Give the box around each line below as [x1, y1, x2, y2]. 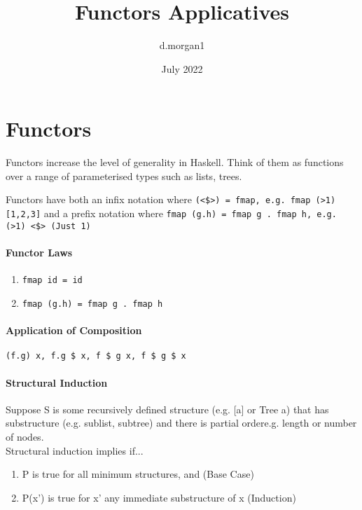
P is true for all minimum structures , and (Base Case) [22, 467, 254, 481]
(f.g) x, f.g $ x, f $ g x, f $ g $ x [6, 351, 186, 361]
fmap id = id [22, 275, 83, 286]
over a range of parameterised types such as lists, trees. [6, 168, 242, 183]
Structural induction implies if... [6, 443, 144, 457]
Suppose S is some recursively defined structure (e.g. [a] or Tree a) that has [6, 401, 329, 416]
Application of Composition [6, 323, 142, 338]
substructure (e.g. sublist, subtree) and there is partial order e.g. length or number [6, 415, 357, 430]
